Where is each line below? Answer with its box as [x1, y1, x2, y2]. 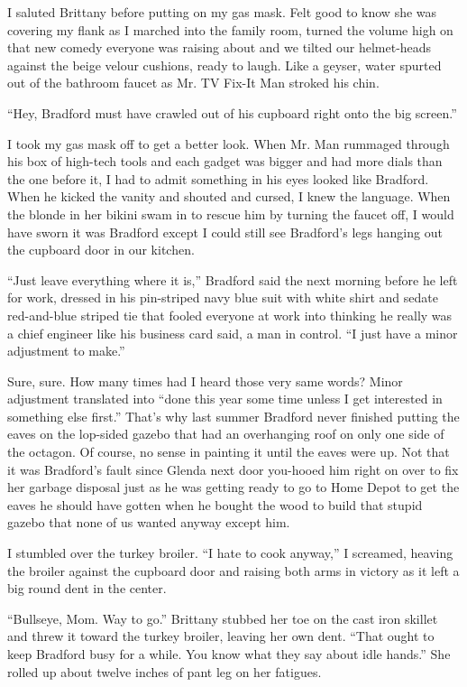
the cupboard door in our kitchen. [7, 240, 195, 259]
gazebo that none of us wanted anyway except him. [7, 513, 290, 532]
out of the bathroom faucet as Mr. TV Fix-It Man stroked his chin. [7, 73, 380, 92]
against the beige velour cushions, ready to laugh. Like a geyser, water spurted [7, 55, 442, 74]
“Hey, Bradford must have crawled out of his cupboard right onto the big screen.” [7, 103, 457, 122]
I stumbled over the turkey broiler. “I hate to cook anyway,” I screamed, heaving [7, 543, 453, 562]
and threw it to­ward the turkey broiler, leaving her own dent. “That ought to [7, 627, 435, 645]
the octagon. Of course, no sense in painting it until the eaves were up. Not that [7, 442, 450, 461]
